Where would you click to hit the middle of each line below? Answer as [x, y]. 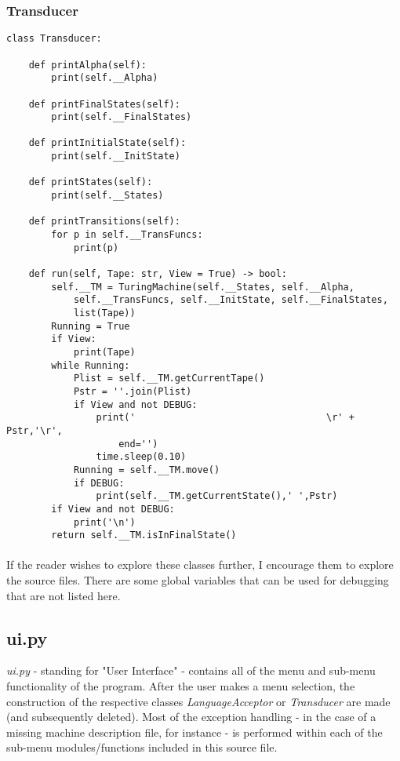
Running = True [91, 326]
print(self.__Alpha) [105, 78]
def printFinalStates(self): [104, 104]
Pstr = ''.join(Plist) [133, 391]
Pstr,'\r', [35, 430]
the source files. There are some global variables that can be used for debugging [198, 580]
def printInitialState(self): [107, 143]
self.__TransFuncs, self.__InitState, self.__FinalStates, [231, 300]
